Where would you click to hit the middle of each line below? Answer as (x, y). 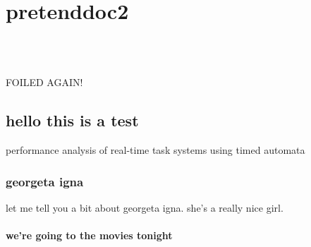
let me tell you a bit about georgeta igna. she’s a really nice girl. (145, 207)
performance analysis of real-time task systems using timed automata (155, 150)
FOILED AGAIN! (44, 82)
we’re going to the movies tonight (89, 235)
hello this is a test (72, 120)
